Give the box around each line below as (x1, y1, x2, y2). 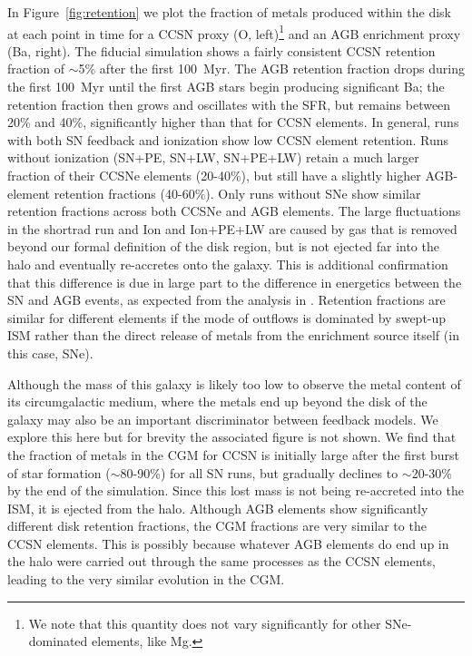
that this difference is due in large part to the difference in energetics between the (7, 272, 462, 291)
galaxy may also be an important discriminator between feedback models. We (7, 409, 438, 428)
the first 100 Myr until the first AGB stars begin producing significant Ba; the (7, 77, 445, 96)
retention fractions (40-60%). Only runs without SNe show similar (54, 183, 421, 202)
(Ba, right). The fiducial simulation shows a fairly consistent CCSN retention (7, 41, 436, 60)
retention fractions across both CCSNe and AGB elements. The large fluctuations (7, 201, 461, 220)
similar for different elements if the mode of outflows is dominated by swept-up (7, 308, 447, 327)
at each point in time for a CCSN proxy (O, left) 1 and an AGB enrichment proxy (7, 21, 461, 43)
